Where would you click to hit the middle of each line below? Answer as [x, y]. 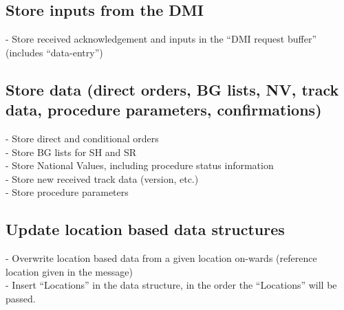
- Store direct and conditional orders [82, 138]
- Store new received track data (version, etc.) [102, 178]
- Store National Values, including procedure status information [140, 165]
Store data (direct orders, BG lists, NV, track [172, 89]
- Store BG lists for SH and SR [71, 152]
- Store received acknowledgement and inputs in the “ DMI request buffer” [161, 39]
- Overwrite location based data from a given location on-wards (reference [161, 258]
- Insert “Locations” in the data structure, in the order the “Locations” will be [171, 285]
